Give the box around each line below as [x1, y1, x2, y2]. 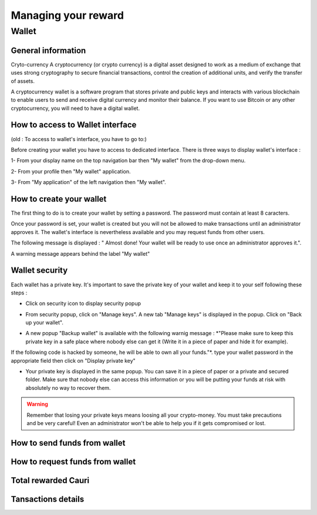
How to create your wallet [11, 194, 107, 204]
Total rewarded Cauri [11, 475, 90, 485]
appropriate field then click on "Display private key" [11, 357, 136, 364]
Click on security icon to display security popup [25, 300, 141, 307]
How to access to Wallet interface [11, 120, 137, 130]
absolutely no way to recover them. [25, 384, 111, 391]
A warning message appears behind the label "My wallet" [11, 250, 150, 257]
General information [11, 45, 86, 55]
